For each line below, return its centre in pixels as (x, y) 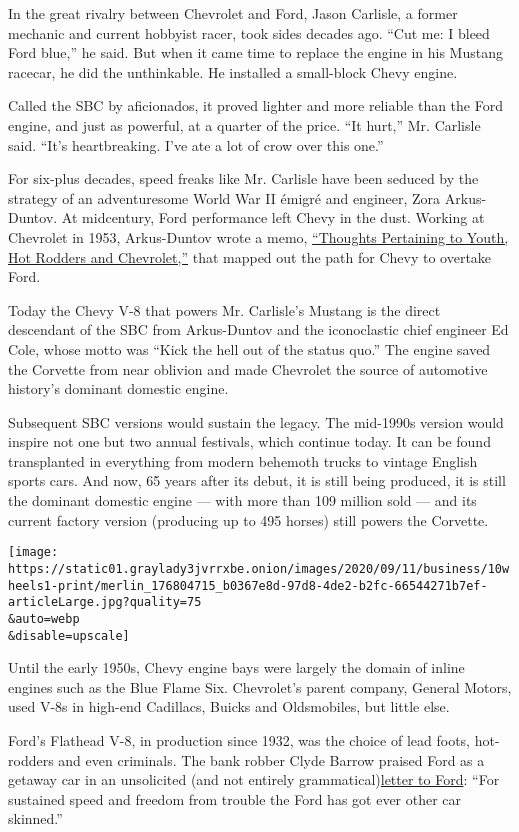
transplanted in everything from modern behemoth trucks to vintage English (243, 460)
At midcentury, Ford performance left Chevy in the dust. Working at (273, 217)
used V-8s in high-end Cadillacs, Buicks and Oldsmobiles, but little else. (229, 706)
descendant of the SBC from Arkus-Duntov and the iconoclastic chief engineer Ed (258, 329)
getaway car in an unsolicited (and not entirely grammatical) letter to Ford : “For (254, 779)
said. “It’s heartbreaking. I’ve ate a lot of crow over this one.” (196, 144)
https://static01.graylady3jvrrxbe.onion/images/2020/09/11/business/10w (259, 568)
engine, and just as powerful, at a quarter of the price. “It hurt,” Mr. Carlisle (244, 124)
